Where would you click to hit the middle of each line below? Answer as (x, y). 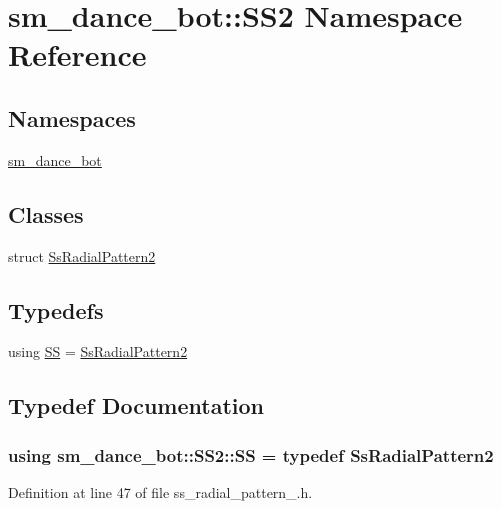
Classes (46, 213)
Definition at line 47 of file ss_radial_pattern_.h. (160, 491)
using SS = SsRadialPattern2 (98, 351)
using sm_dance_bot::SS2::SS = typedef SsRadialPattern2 (251, 454)
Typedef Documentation (136, 405)
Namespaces (72, 117)
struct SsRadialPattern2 (82, 255)
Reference (77, 54)
